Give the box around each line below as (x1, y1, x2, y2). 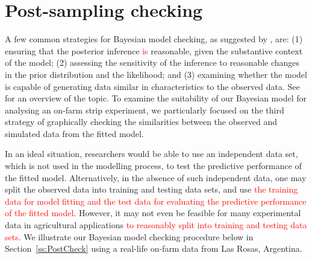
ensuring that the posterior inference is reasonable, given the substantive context (5, 44, 303, 57)
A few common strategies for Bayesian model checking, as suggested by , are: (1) (5, 33, 303, 45)
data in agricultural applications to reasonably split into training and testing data (5, 219, 307, 231)
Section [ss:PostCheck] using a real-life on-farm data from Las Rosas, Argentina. (5, 242, 302, 255)
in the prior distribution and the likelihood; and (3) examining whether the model (5, 68, 307, 80)
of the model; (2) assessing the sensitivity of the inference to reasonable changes (5, 56, 300, 69)
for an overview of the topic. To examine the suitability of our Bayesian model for (5, 92, 307, 104)
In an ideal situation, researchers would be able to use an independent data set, (5, 147, 298, 160)
